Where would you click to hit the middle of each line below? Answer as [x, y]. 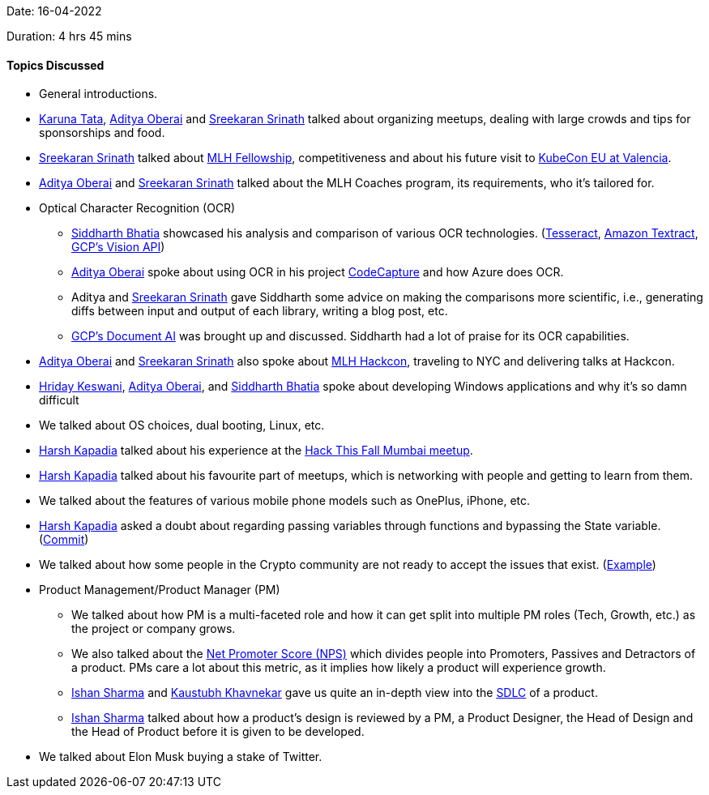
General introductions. [98, 94]
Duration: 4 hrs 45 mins [69, 36]
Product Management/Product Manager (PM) [160, 590]
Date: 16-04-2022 [54, 11]
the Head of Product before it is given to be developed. [218, 732]
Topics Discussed [56, 65]
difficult [59, 400]
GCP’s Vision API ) [118, 247]
